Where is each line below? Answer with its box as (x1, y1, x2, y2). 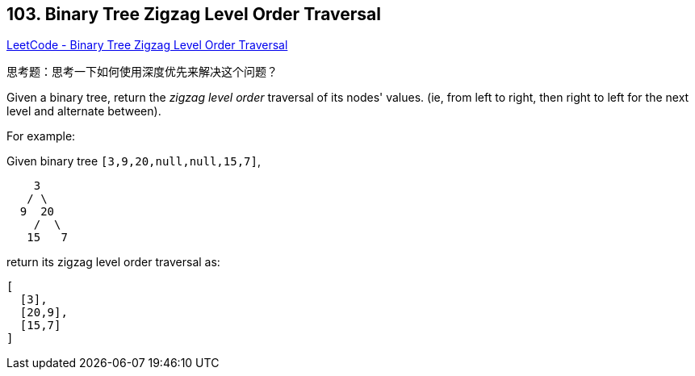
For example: (6, 129, 76, 144)
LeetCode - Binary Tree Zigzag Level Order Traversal (6, 38, 288, 52)
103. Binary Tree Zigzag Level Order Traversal (6, 4, 381, 24)
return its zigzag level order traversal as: (6, 255, 220, 269)
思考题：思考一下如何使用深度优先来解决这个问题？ (6, 65, 278, 79)
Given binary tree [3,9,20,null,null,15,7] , (6, 154, 261, 169)
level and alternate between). (6, 104, 161, 119)
